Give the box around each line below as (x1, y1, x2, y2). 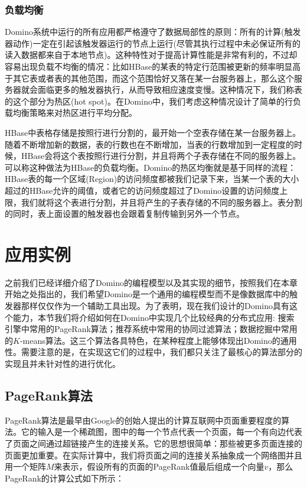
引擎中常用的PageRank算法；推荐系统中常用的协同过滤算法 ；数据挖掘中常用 (5, 323, 298, 335)
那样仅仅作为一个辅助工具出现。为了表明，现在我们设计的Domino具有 (21, 300, 290, 312)
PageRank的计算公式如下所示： (5, 471, 124, 484)
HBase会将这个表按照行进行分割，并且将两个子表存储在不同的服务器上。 (21, 149, 301, 162)
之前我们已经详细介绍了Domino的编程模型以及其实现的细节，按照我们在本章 (5, 276, 298, 288)
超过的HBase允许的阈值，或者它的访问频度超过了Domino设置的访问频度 (5, 184, 280, 196)
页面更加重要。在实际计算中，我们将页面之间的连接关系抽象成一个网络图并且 (5, 448, 302, 461)
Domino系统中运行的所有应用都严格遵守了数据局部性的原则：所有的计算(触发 (5, 25, 301, 38)
